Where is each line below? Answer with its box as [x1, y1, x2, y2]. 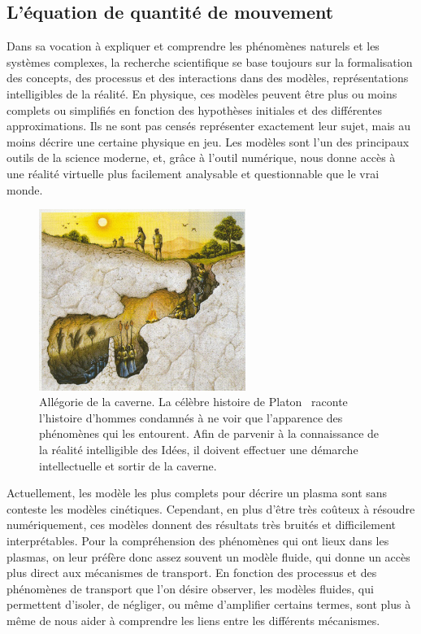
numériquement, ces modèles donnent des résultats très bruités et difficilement [7, 516, 396, 533]
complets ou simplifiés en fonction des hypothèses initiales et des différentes [7, 101, 382, 118]
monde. [7, 181, 43, 198]
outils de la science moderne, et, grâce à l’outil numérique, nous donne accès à [7, 149, 396, 166]
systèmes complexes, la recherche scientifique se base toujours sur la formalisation [7, 53, 413, 70]
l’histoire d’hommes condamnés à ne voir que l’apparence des [39, 409, 343, 426]
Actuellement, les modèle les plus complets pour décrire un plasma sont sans [7, 484, 388, 501]
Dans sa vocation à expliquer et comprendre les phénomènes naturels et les [7, 37, 380, 55]
